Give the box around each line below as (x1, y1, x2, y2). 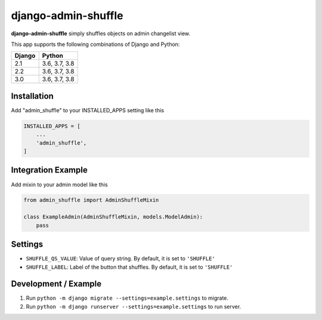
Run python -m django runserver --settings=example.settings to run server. (26, 303, 241, 310)
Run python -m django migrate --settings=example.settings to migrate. (26, 294, 229, 301)
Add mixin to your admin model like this (11, 181, 108, 188)
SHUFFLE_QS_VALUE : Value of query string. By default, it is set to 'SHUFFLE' (26, 255, 216, 262)
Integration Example (11, 165, 88, 176)
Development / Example (11, 279, 102, 289)
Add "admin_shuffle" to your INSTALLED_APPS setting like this (11, 106, 164, 113)
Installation (11, 91, 54, 101)
